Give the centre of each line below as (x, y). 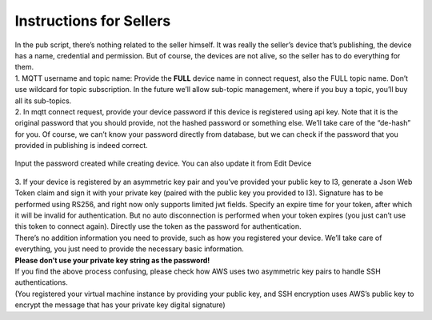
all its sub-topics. (43, 101)
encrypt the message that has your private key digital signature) (120, 305)
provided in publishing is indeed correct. (81, 146)
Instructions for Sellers (93, 21)
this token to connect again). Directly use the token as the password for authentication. (158, 226)
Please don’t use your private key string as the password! (112, 260)
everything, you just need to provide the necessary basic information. (129, 249)
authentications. (41, 282)
